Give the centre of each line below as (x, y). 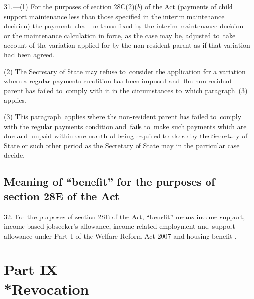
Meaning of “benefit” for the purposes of (110, 181)
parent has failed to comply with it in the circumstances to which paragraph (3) (126, 90)
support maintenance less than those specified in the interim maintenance (114, 16)
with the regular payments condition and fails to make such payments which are (125, 126)
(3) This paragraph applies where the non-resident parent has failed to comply (123, 116)
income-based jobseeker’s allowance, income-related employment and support (120, 226)
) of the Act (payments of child (186, 6)
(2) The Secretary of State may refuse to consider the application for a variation (125, 71)
